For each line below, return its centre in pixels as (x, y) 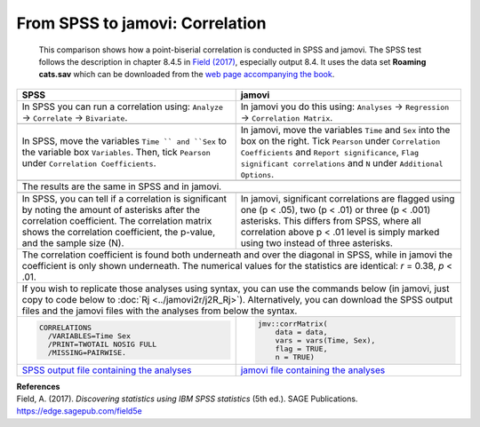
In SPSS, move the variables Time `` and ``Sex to (124, 140)
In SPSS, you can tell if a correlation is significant (124, 198)
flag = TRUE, (301, 348)
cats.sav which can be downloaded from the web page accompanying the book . (187, 75)
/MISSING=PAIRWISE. (87, 353)
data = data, (301, 332)
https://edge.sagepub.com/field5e (79, 411)
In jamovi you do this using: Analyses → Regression (345, 107)
